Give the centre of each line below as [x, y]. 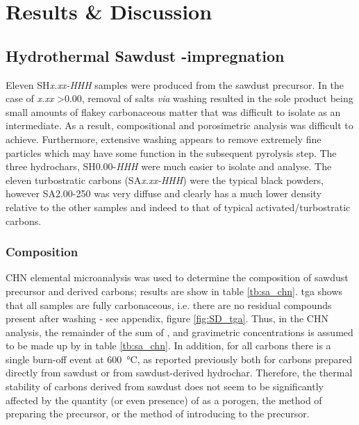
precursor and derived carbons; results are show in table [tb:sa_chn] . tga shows [174, 291]
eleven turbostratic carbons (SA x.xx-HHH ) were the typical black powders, [165, 180]
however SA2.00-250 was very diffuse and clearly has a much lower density [164, 193]
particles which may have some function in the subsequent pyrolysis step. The [171, 152]
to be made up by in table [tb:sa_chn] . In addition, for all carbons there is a [168, 345]
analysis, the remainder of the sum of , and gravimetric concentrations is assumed [179, 332]
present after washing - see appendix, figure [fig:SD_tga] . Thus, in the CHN [167, 318]
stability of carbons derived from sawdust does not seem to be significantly [165, 386]
